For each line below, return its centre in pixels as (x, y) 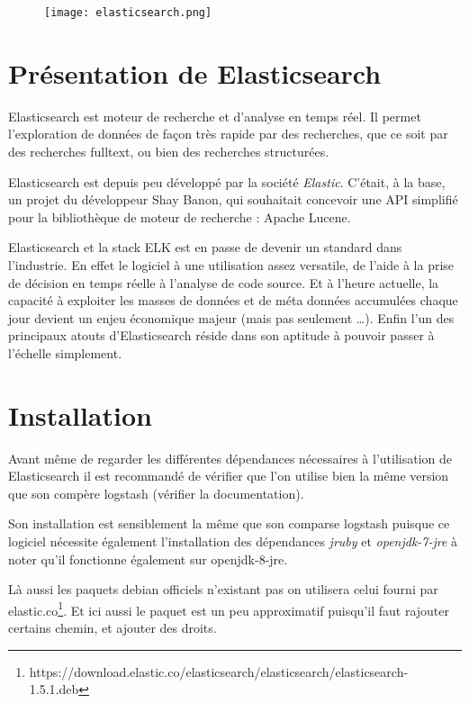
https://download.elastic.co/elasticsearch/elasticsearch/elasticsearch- (219, 671)
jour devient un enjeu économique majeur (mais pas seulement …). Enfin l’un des (231, 317)
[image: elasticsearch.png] (128, 13)
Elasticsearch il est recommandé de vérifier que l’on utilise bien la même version (229, 476)
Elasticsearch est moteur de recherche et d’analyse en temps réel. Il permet (215, 116)
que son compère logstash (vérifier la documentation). (156, 493)
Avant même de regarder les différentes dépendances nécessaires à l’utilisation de (230, 458)
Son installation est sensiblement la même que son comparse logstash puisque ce (229, 523)
